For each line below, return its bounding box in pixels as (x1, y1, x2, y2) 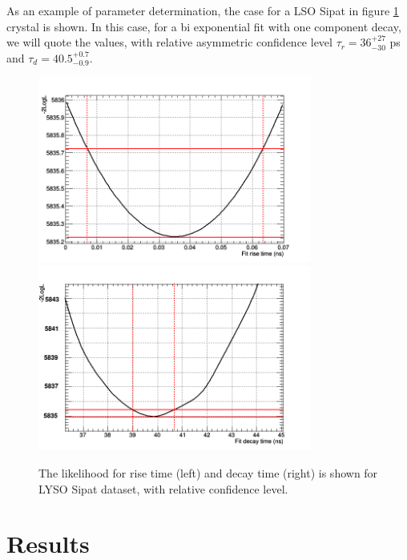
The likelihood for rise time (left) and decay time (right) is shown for (38, 464, 378, 481)
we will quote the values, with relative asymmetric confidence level (6, 34, 332, 50)
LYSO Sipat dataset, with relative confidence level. (38, 480, 288, 497)
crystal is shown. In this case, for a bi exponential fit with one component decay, (6, 18, 401, 34)
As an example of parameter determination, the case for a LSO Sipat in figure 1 (6, 2, 399, 18)
